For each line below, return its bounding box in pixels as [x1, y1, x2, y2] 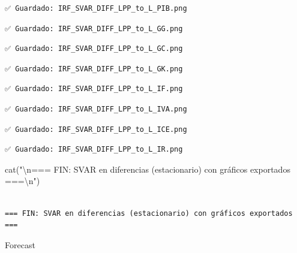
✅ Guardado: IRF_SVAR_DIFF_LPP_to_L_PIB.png [5, 4, 187, 13]
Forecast [5, 238, 35, 251]
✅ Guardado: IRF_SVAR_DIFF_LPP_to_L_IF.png [5, 85, 183, 94]
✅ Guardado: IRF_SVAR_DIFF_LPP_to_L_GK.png [5, 64, 183, 73]
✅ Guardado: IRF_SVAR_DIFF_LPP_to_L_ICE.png [5, 125, 187, 134]
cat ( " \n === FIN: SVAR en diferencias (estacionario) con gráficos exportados [5, 162, 290, 175]
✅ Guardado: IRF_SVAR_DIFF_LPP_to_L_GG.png [5, 24, 183, 33]
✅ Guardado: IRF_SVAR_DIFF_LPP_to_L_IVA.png [5, 104, 187, 113]
